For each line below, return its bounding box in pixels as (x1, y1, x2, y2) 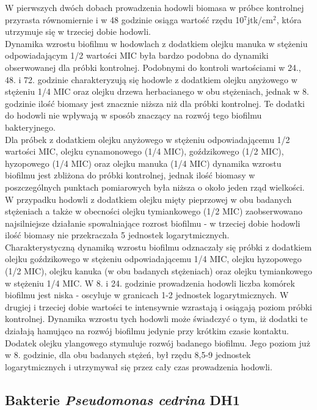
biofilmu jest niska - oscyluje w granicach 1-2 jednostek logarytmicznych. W (5, 288, 289, 301)
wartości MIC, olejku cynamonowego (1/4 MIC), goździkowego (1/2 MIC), (5, 145, 284, 158)
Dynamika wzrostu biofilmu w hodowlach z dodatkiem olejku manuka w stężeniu (5, 37, 308, 49)
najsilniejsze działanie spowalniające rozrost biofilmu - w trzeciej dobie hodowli (5, 216, 301, 229)
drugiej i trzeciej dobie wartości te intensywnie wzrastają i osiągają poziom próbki (5, 300, 312, 313)
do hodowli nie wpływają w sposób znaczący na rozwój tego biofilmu (5, 109, 262, 122)
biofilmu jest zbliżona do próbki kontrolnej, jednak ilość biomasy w (5, 169, 255, 181)
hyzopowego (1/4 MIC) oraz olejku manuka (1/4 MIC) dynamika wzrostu (5, 156, 282, 169)
